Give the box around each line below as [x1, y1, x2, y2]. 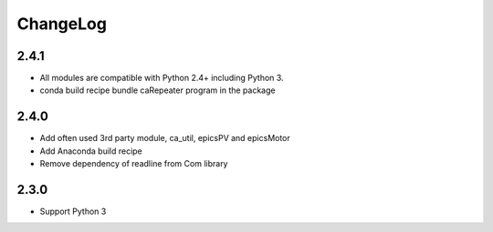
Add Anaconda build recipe [39, 146, 143, 156]
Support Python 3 [39, 206, 107, 217]
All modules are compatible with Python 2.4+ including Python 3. [39, 73, 284, 84]
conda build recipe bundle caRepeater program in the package [39, 85, 276, 96]
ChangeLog [16, 14, 107, 34]
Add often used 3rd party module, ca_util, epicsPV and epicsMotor [39, 133, 291, 144]
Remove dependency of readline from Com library [39, 158, 228, 169]
